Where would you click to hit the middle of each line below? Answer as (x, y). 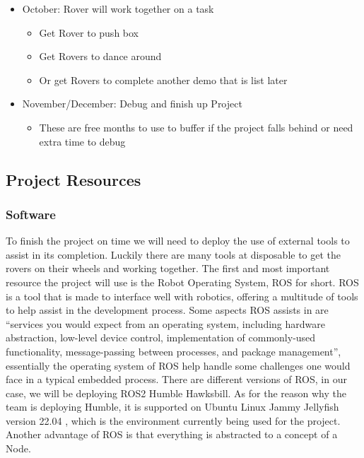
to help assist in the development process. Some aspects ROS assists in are (167, 310)
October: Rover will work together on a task (118, 8)
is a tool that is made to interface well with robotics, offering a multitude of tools (182, 296)
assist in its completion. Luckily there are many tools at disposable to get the (174, 254)
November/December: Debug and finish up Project (132, 104)
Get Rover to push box (89, 32)
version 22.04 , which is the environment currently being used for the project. (173, 420)
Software (31, 214)
